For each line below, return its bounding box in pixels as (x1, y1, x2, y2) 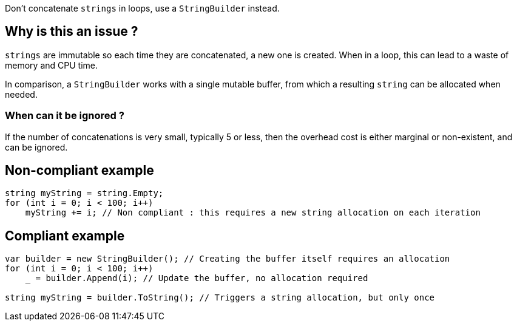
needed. (5, 89, 38, 100)
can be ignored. (5, 141, 68, 152)
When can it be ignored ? (5, 109, 124, 122)
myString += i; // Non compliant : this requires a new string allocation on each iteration (25, 208, 481, 218)
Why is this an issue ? (5, 24, 138, 39)
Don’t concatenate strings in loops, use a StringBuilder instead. (5, 3, 280, 13)
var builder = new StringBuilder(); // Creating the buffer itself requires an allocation (5, 254, 450, 264)
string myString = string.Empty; (5, 188, 164, 199)
